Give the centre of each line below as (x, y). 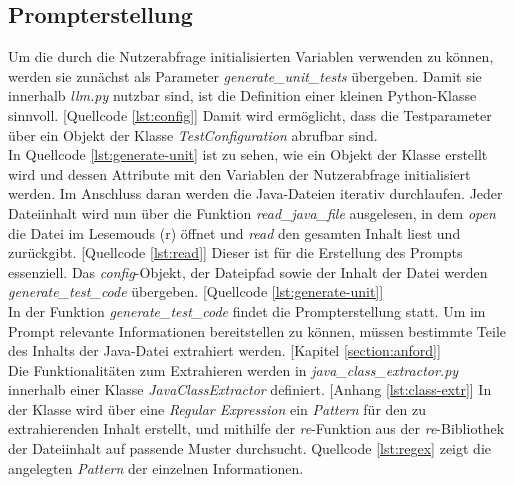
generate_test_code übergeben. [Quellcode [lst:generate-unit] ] (196, 291)
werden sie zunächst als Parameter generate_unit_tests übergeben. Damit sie (245, 75)
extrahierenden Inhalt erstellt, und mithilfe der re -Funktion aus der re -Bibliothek (256, 428)
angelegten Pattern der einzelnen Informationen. (156, 467)
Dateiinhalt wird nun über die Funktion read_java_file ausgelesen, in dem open (252, 212)
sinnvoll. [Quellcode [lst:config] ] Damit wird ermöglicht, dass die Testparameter (250, 114)
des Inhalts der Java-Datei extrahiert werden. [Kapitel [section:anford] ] (224, 350)
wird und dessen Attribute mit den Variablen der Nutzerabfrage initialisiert (239, 173)
